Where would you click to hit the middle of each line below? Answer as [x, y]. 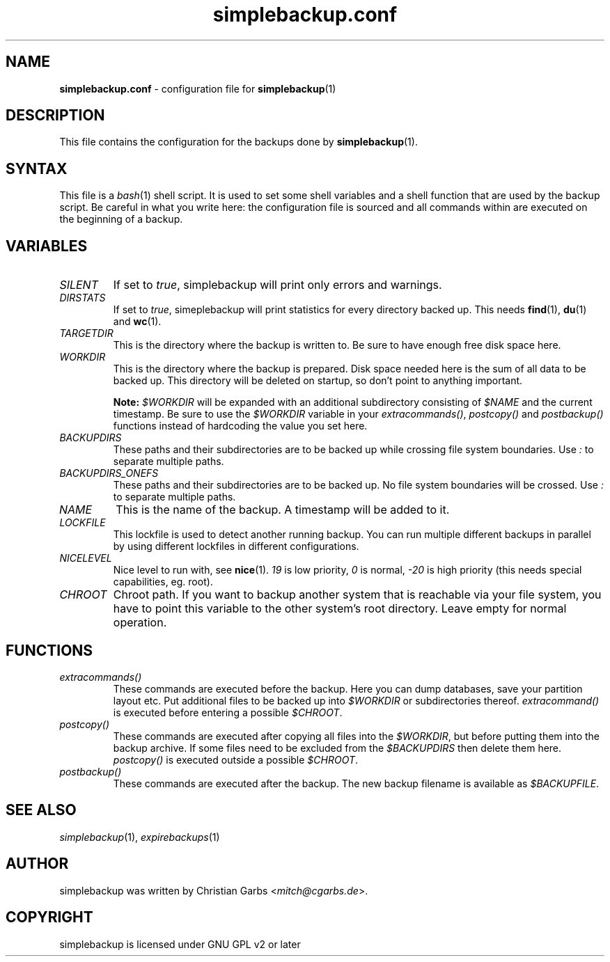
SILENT [79, 285]
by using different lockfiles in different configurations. [236, 546]
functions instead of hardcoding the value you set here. [240, 426]
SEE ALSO [41, 810]
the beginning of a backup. [121, 219]
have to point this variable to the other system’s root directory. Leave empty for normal [340, 609]
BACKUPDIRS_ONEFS [109, 473]
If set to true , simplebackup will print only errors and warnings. [277, 285]
